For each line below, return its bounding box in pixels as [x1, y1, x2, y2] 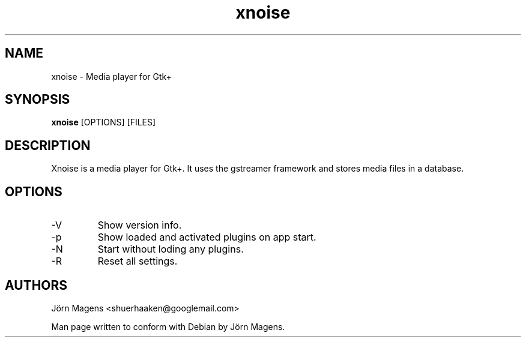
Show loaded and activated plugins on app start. [97, 231, 316, 244]
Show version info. [97, 219, 182, 232]
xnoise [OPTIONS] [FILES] [51, 117, 156, 128]
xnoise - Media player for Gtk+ [51, 71, 172, 82]
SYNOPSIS [5, 92, 70, 107]
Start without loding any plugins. [97, 243, 244, 256]
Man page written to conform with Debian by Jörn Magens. [51, 321, 285, 332]
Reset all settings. [97, 255, 178, 268]
